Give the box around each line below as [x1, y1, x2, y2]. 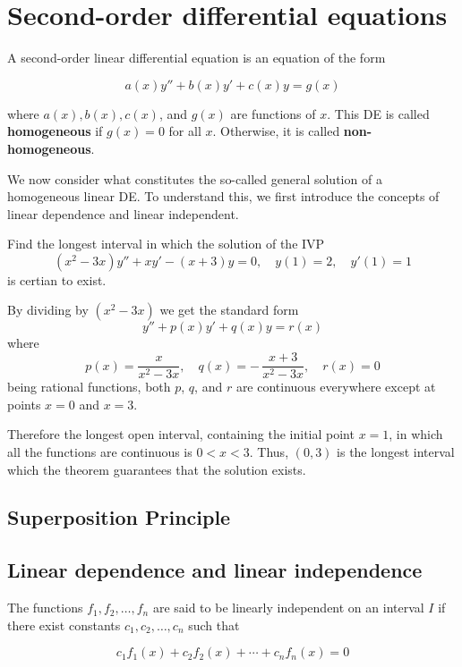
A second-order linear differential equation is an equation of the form [7, 48, 386, 67]
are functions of [230, 104, 316, 122]
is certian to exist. [7, 270, 107, 289]
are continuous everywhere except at [235, 377, 436, 396]
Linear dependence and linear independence [7, 556, 423, 584]
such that [188, 615, 240, 634]
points [7, 394, 41, 413]
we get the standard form [159, 300, 299, 319]
